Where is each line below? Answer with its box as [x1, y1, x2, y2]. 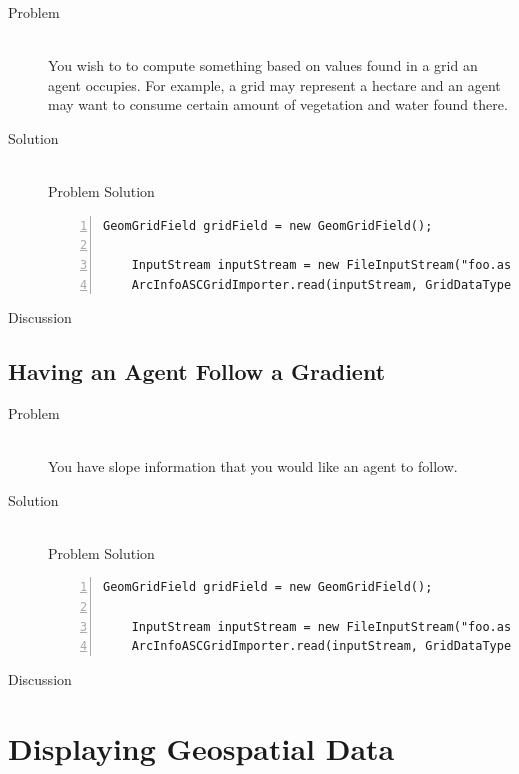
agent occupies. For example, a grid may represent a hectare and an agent [48, 74, 501, 95]
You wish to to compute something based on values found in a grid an [48, 55, 478, 76]
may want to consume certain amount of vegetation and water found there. [48, 94, 508, 115]
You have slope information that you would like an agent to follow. [48, 456, 458, 477]
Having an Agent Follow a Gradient [8, 356, 386, 387]
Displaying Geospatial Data [8, 727, 395, 768]
